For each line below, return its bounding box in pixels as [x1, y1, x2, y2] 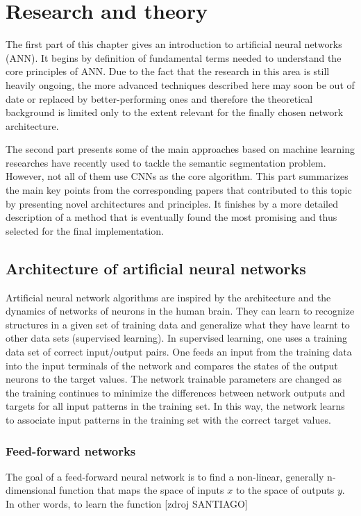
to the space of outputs [235, 483, 335, 497]
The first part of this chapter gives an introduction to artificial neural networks [6, 37, 342, 51]
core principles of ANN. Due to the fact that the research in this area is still [6, 64, 330, 78]
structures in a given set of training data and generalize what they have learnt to [6, 317, 350, 331]
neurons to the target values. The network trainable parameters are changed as [6, 372, 342, 386]
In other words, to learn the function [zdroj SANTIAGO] [6, 496, 248, 510]
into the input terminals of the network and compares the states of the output [6, 358, 338, 372]
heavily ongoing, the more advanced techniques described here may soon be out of [6, 77, 355, 92]
